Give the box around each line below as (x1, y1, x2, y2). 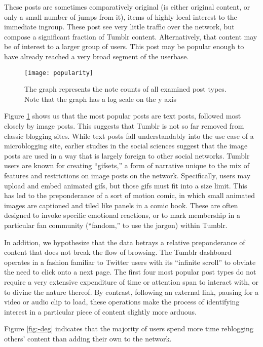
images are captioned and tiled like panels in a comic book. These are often (4, 200, 238, 210)
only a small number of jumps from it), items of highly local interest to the (4, 11, 237, 22)
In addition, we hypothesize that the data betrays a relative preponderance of (4, 237, 245, 247)
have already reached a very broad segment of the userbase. (4, 51, 189, 61)
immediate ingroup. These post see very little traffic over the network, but (4, 21, 235, 32)
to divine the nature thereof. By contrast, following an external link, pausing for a (4, 286, 259, 297)
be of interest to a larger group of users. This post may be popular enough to (4, 41, 244, 52)
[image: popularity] (24, 69, 94, 76)
